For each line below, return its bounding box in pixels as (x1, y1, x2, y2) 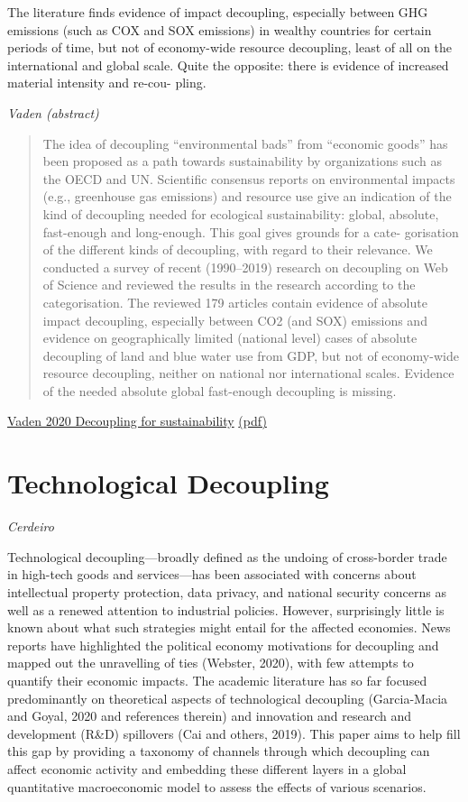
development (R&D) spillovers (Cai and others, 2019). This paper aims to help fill (7, 724, 461, 742)
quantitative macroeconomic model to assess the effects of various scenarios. (7, 777, 427, 796)
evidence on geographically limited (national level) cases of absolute (42, 328, 418, 347)
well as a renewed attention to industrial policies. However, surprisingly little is (7, 600, 445, 619)
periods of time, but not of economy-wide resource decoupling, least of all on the (7, 38, 453, 57)
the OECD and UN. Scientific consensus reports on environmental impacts (42, 169, 455, 188)
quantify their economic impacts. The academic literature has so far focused (7, 670, 427, 689)
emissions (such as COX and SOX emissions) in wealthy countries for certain (7, 20, 432, 39)
